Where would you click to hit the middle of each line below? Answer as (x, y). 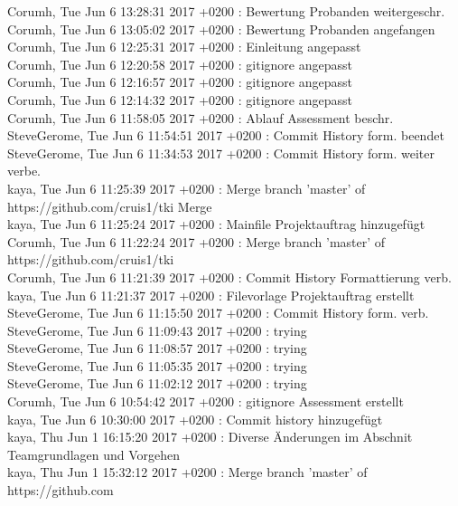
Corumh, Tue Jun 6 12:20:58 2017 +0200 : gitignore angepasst (180, 64)
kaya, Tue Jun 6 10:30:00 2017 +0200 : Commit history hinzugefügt (195, 419)
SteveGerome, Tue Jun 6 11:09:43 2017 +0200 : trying (157, 330)
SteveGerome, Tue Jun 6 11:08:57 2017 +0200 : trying (157, 348)
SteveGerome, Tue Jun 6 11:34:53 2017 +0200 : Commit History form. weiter (221, 153)
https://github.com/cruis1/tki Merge (110, 206)
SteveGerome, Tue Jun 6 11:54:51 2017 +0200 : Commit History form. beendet (226, 135)
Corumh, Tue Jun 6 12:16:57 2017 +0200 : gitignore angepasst (180, 82)
